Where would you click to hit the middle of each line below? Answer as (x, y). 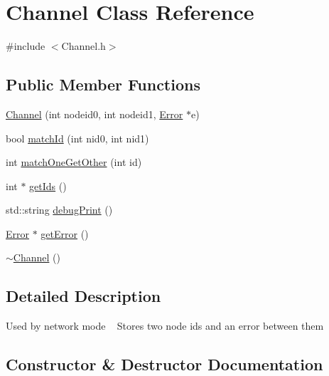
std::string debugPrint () (59, 210)
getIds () (48, 186)
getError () (65, 233)
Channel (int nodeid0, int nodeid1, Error (95, 114)
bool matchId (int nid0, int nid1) (77, 138)
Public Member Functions (103, 84)
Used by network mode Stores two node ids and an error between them (165, 326)
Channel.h (83, 46)
